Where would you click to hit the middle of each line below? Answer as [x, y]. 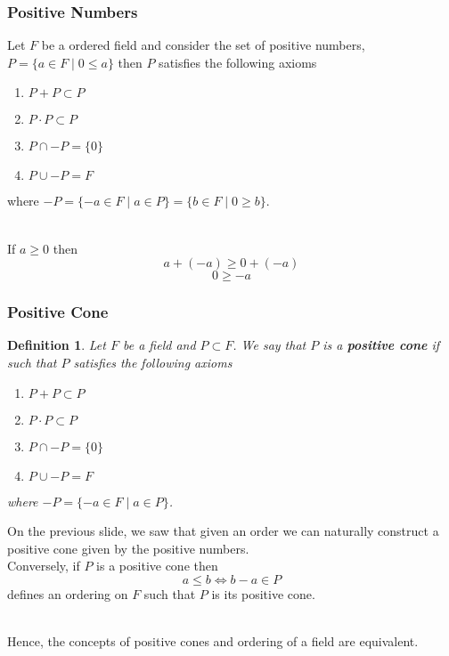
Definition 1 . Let [57, 345]
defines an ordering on [68, 593]
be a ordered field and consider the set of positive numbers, [203, 45]
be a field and [159, 345]
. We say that [269, 345]
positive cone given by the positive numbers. [128, 548]
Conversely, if [44, 566]
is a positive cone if [381, 345]
